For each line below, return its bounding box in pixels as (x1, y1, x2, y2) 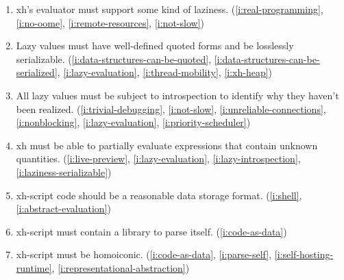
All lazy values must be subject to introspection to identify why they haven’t (16, 88, 339, 102)
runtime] (16, 260, 52, 275)
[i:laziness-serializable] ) (16, 164, 112, 179)
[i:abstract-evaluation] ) (16, 201, 111, 216)
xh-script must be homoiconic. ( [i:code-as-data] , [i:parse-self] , (16, 247, 272, 262)
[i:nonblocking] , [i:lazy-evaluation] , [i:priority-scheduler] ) (16, 115, 251, 129)
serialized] (16, 65, 58, 79)
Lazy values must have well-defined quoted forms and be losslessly (16, 38, 294, 53)
